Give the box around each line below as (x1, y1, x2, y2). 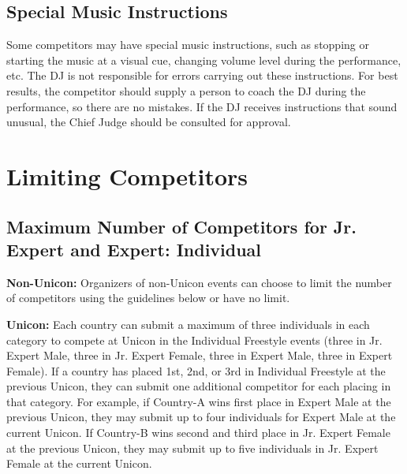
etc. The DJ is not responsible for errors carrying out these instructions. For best (6, 67, 398, 84)
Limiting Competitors (6, 159, 248, 192)
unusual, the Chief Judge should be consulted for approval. (6, 114, 291, 130)
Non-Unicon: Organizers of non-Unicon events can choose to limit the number (6, 274, 392, 290)
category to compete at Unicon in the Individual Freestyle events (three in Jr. (6, 331, 383, 348)
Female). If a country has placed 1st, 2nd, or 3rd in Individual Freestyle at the (6, 362, 386, 379)
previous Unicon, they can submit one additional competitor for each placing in (6, 378, 391, 394)
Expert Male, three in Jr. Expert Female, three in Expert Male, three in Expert (6, 347, 393, 364)
